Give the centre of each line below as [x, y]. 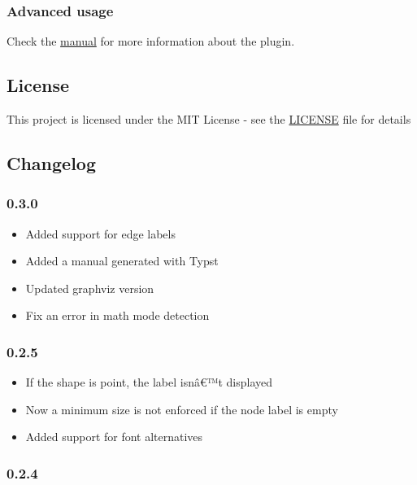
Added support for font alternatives [114, 437]
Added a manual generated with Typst [122, 261]
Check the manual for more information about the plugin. [151, 41]
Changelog [52, 163]
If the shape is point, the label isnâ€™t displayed [149, 382]
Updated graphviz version [90, 288]
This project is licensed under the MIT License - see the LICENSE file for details [209, 119]
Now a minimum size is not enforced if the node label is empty [182, 409]
